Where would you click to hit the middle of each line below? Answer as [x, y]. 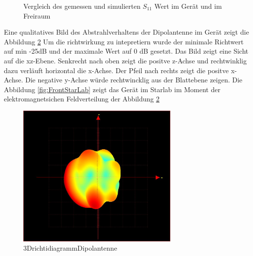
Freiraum [37, 15]
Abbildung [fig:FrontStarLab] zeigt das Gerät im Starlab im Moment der [112, 89]
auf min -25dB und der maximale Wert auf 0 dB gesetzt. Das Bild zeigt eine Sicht [126, 51]
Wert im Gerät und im [188, 6]
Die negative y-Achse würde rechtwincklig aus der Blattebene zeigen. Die [134, 80]
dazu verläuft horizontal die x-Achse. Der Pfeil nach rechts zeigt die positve [116, 70]
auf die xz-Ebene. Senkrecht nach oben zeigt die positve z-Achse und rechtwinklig [125, 60]
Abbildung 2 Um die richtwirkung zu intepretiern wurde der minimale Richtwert [124, 41]
